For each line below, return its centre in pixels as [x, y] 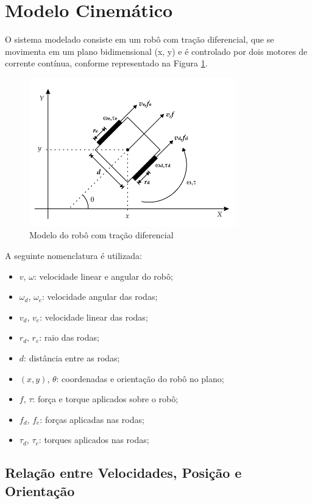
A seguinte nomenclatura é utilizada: [73, 255]
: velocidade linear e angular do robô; [103, 276]
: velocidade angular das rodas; [100, 296]
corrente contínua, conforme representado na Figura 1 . [106, 63]
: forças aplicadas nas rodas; [92, 419]
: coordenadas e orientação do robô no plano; [140, 378]
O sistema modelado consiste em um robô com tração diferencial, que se [140, 39]
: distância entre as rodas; [72, 357]
